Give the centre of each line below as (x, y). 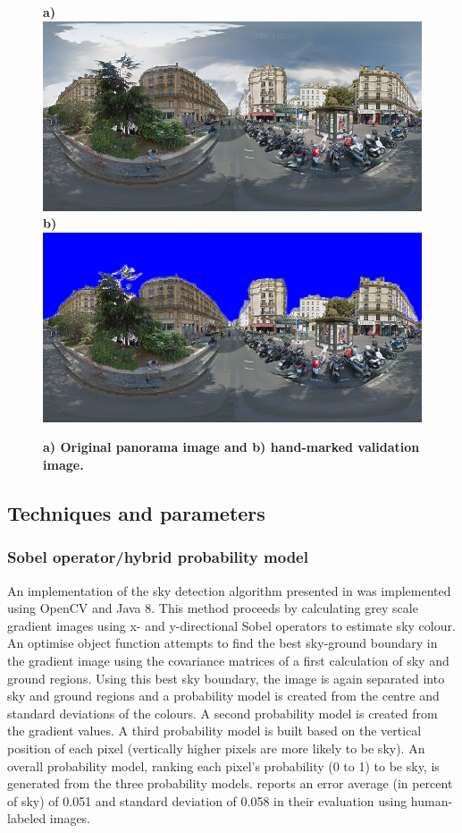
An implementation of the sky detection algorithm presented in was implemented (229, 590)
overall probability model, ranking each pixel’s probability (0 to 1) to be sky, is (223, 765)
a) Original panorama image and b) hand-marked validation (231, 447)
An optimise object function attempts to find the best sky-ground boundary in (223, 643)
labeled (27, 818)
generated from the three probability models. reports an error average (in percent (230, 783)
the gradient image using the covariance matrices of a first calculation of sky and (228, 660)
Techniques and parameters (136, 512)
